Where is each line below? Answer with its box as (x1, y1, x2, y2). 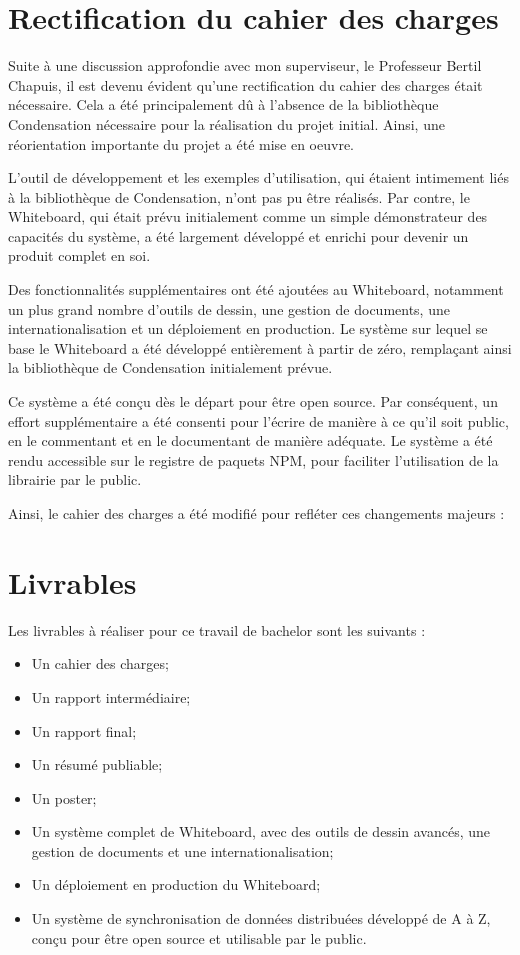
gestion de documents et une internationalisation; (31, 840, 334, 861)
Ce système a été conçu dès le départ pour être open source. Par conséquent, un (8, 391, 498, 412)
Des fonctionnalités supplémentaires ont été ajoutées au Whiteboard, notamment (8, 279, 504, 300)
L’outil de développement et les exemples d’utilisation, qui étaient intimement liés (8, 167, 509, 188)
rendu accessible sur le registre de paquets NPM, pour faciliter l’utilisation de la (8, 449, 499, 470)
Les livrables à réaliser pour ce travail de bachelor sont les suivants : (8, 619, 426, 640)
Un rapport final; (31, 720, 137, 741)
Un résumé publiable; (31, 754, 163, 775)
